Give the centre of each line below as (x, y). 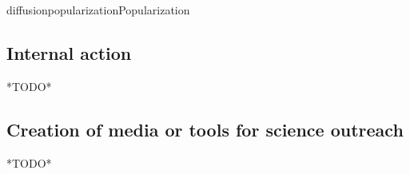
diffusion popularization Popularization (98, 10)
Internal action (69, 52)
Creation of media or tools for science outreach (205, 129)
